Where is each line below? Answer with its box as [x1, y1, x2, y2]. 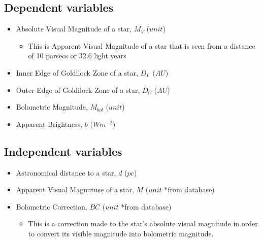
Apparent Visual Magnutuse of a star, [16, 184, 134, 195]
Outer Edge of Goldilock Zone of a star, [16, 84, 140, 95]
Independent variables [4, 143, 122, 159]
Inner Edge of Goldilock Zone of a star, [16, 67, 138, 78]
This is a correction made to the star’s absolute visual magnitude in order [28, 218, 258, 229]
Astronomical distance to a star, [16, 167, 116, 178]
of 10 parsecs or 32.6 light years [28, 50, 126, 61]
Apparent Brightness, [16, 118, 83, 129]
